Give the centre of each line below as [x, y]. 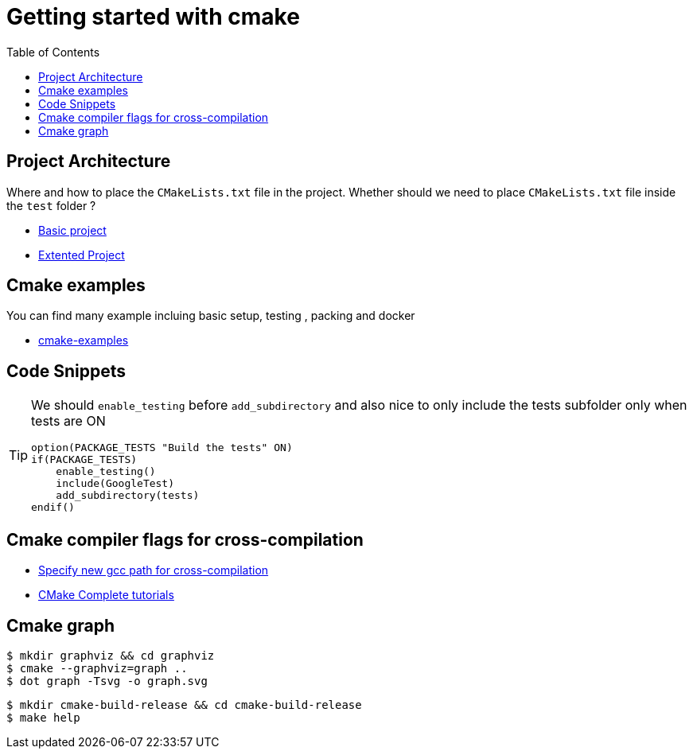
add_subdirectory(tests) [128, 496]
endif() [53, 508]
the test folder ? [51, 205]
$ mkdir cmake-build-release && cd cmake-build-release [184, 704]
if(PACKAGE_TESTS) [84, 460]
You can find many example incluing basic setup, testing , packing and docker [211, 316]
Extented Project [82, 255]
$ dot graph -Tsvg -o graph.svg [107, 681]
